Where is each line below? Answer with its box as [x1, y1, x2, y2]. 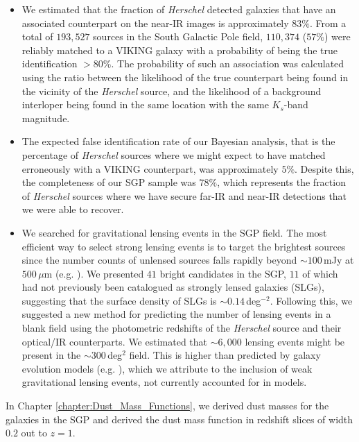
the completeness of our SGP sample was [21, 175, 196, 189]
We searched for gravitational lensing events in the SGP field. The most [21, 225, 327, 239]
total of [21, 29, 53, 44]
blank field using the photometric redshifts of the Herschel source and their [21, 321, 342, 335]
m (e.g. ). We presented [44, 266, 144, 280]
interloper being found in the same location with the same [21, 97, 269, 112]
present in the [21, 348, 81, 362]
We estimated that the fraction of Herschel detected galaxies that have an [21, 2, 336, 16]
